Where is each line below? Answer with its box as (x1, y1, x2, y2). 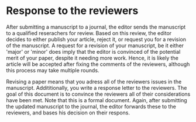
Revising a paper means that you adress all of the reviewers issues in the (6, 78, 182, 85)
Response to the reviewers (6, 4, 139, 18)
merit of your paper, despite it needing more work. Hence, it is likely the (6, 54, 179, 61)
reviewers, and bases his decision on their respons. (6, 109, 130, 116)
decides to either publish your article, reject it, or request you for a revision (6, 36, 186, 43)
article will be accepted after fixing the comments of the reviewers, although (6, 60, 190, 68)
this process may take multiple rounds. (6, 67, 99, 74)
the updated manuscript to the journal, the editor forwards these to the (6, 103, 177, 110)
